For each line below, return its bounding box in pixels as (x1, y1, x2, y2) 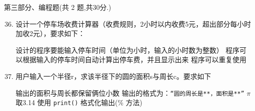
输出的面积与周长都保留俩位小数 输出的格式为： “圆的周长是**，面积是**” (15, 87, 245, 98)
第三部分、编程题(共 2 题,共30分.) (4, 2, 111, 12)
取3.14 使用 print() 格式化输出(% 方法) (15, 97, 143, 108)
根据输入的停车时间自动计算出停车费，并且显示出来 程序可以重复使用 (22, 54, 247, 65)
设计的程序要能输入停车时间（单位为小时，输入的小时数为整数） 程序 (15, 44, 240, 55)
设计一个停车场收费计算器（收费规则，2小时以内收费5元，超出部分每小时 (15, 18, 251, 29)
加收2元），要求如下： (15, 28, 85, 38)
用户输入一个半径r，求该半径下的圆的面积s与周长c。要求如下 (15, 71, 212, 81)
